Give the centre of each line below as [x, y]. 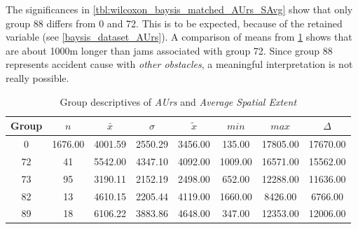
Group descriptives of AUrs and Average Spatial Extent [178, 101]
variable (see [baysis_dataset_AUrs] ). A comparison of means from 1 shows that [179, 37]
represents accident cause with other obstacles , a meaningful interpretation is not [179, 64]
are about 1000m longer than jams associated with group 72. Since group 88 [169, 50]
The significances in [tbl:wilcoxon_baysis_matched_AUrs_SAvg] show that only [179, 9]
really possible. [37, 77]
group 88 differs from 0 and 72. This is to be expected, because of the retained [174, 23]
